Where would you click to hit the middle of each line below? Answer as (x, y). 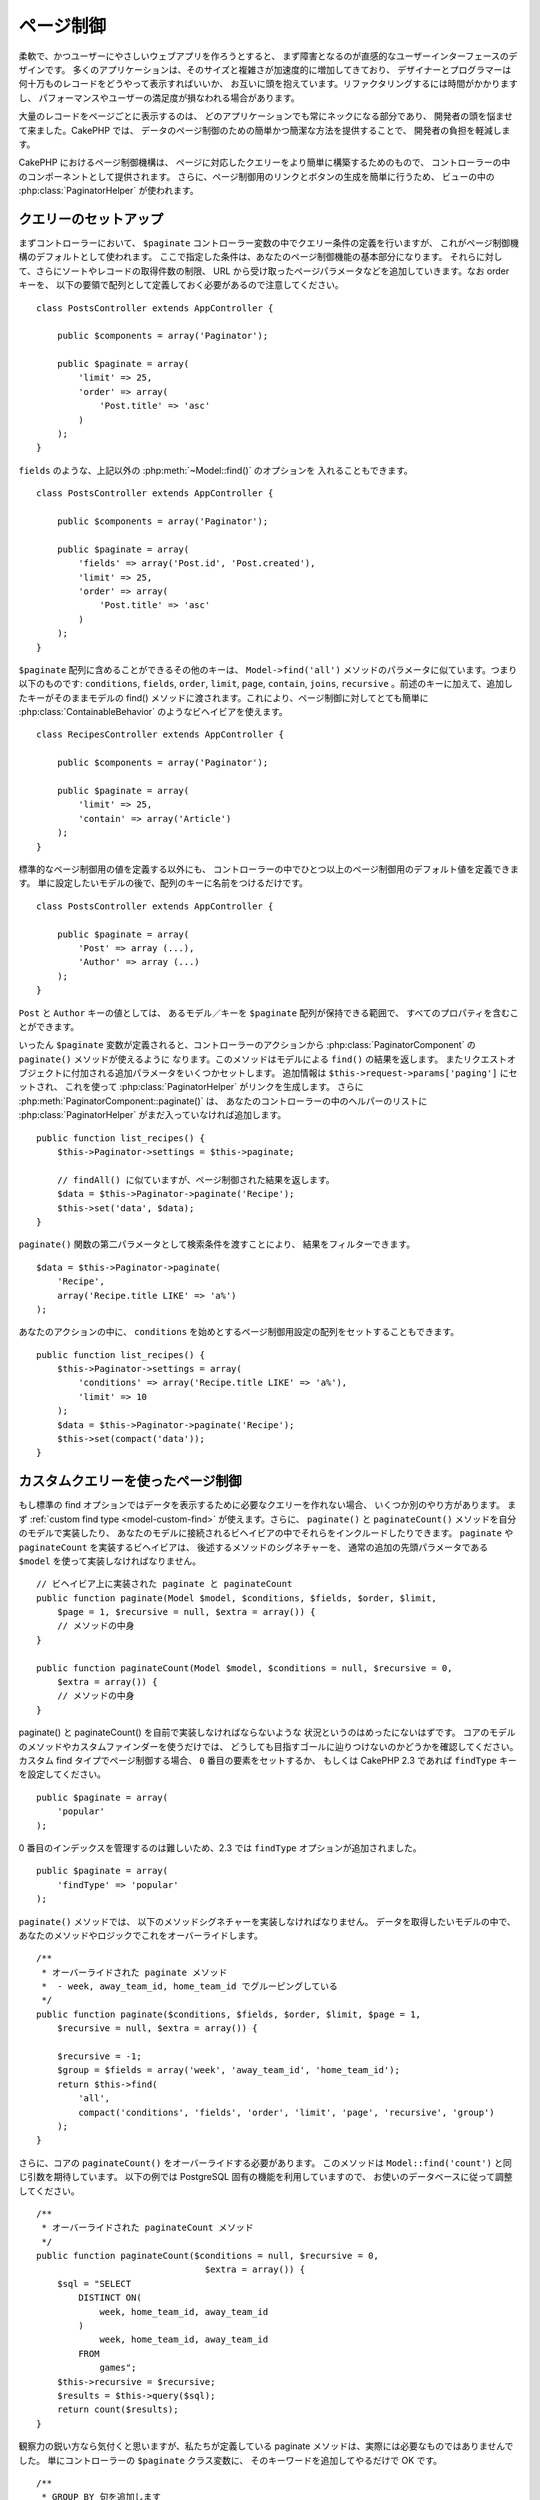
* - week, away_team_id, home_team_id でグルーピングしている (190, 1986)
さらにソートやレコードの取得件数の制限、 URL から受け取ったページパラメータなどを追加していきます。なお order (272, 271)
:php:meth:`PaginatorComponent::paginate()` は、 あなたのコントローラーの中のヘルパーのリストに (223, 1101)
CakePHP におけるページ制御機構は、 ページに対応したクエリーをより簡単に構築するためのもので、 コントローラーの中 (264, 162)
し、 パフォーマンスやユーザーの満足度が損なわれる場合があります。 (159, 97)
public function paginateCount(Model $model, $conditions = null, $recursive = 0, (244, 1668)
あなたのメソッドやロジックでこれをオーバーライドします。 (141, 1935)
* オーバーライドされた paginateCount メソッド (147, 2228)
